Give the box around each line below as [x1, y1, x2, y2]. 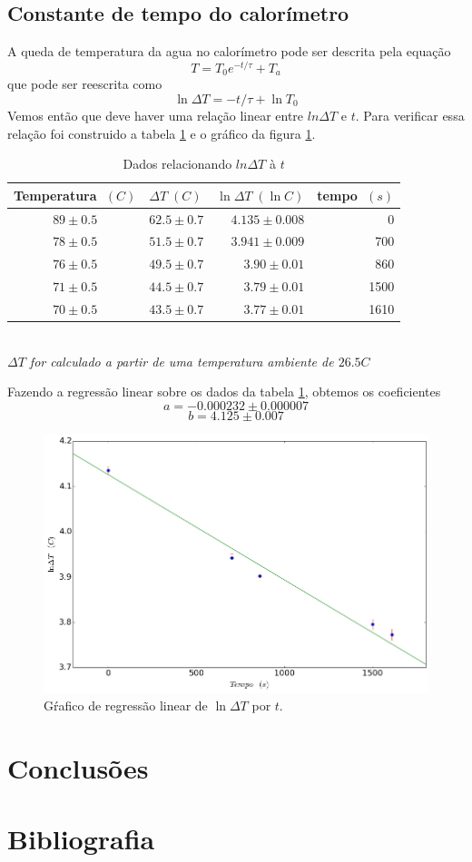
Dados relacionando [123, 154, 232, 173]
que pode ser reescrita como [7, 74, 162, 93]
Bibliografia [7, 820, 155, 857]
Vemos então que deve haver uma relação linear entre [7, 105, 304, 124]
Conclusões [7, 749, 149, 786]
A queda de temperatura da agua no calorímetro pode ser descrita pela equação [7, 42, 451, 61]
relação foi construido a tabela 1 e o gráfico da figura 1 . [7, 123, 316, 142]
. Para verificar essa [355, 105, 465, 124]
